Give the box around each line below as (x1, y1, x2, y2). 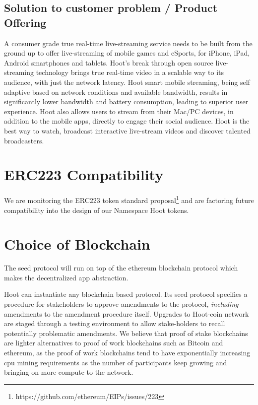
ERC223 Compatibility (4, 164, 164, 185)
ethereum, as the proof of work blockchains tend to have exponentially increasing (4, 347, 251, 357)
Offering (4, 14, 47, 30)
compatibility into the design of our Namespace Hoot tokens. (4, 204, 189, 215)
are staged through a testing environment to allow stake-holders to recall (4, 318, 225, 329)
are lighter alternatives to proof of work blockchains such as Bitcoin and (4, 337, 223, 348)
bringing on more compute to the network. (4, 367, 133, 377)
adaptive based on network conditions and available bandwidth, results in (4, 86, 228, 97)
